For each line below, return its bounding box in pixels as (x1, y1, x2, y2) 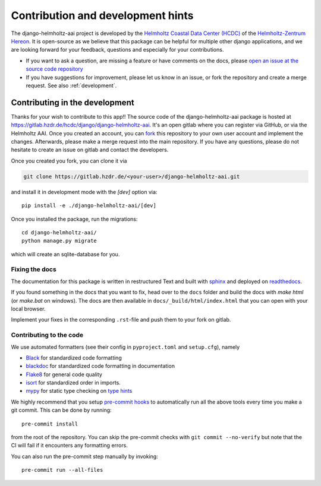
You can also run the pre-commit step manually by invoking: (11, 453, 159, 460)
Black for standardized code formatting (26, 354, 122, 361)
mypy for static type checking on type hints (26, 387, 133, 395)
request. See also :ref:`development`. (26, 82, 117, 89)
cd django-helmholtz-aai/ (21, 229, 97, 236)
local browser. (11, 305, 46, 312)
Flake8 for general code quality (26, 371, 102, 378)
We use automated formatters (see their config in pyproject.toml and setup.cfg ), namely (11, 343, 240, 350)
